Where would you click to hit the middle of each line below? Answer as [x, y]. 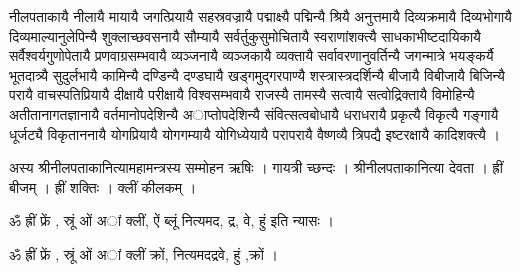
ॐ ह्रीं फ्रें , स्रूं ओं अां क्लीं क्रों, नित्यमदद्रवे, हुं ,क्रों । [144, 253]
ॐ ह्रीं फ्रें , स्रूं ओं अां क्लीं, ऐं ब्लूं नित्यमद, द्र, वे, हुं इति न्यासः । [171, 220]
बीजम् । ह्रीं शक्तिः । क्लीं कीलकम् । [103, 186]
